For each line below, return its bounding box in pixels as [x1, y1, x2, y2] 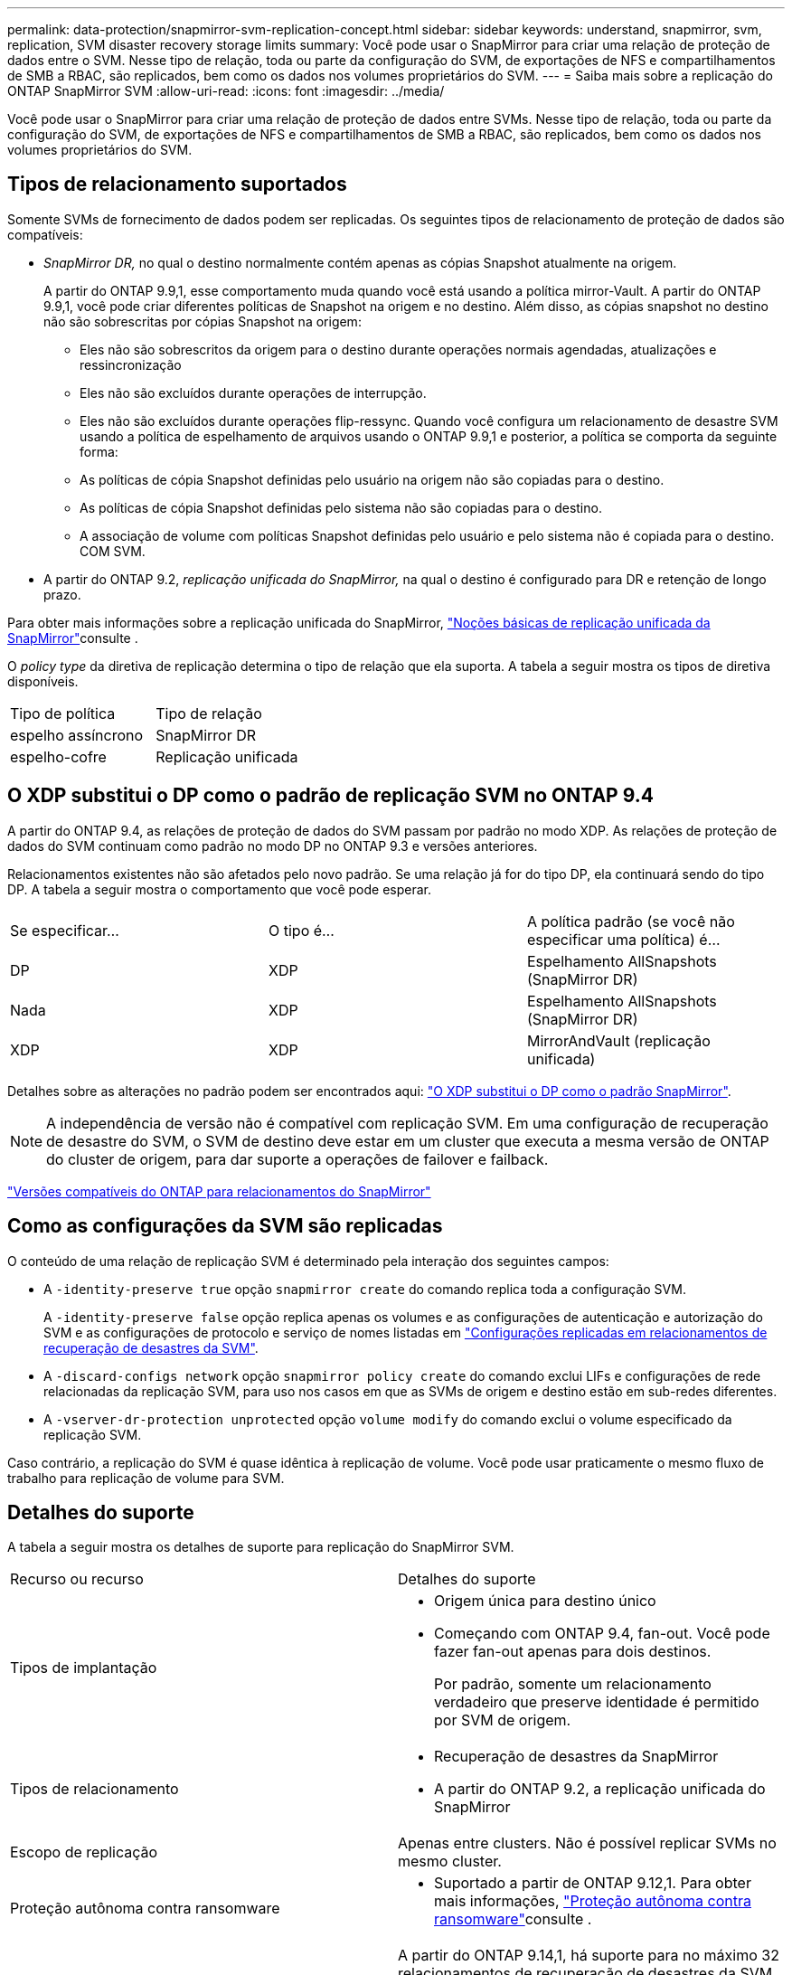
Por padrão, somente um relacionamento [434, 1675, 712, 1694]
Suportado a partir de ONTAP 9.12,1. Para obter [434, 1874, 751, 1893]
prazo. [43, 586, 81, 602]
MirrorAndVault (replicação [526, 1031, 711, 1050]
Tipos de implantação [10, 1658, 157, 1677]
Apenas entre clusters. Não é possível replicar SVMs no [398, 1834, 777, 1853]
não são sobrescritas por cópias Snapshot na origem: [43, 313, 362, 329]
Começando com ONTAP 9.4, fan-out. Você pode [434, 1624, 770, 1643]
